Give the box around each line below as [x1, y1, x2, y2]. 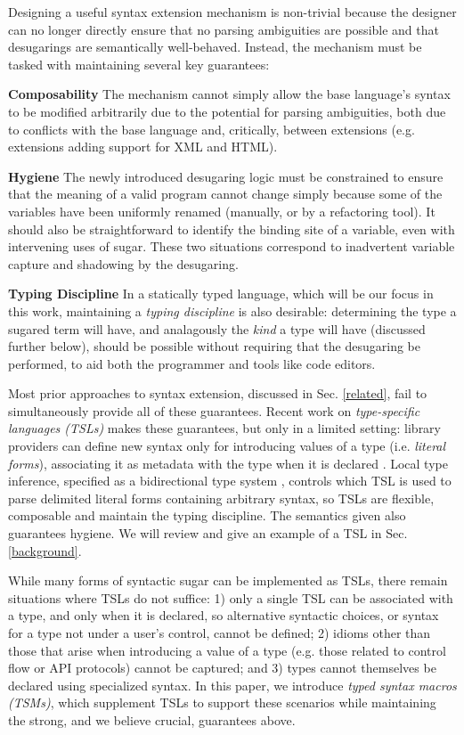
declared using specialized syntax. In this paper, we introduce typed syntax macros [8, 675, 457, 694]
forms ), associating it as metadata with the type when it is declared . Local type [8, 453, 448, 472]
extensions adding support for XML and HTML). [8, 137, 278, 156]
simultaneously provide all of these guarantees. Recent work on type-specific [8, 401, 420, 420]
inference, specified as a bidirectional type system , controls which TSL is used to [8, 471, 452, 490]
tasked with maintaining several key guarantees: [8, 54, 270, 73]
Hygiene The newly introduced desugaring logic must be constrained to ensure [8, 167, 444, 185]
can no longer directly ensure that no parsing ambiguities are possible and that [8, 20, 439, 38]
